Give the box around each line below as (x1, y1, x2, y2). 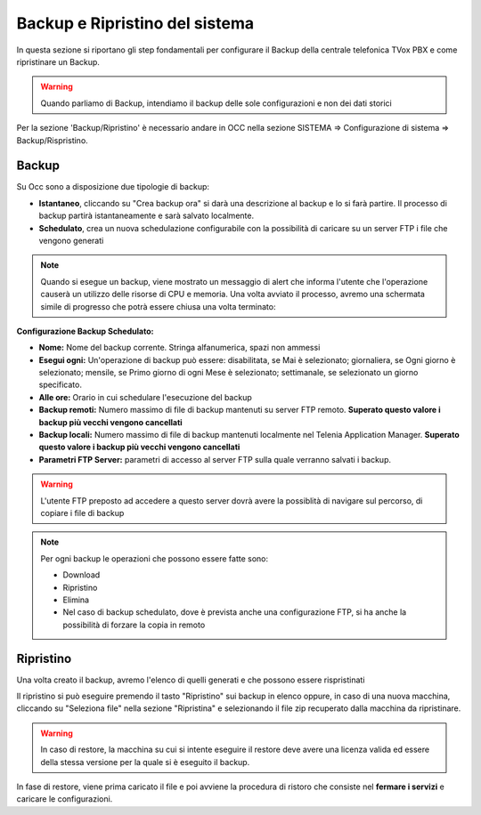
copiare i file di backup (40, 508, 125, 518)
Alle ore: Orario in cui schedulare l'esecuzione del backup (38, 391, 253, 402)
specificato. (38, 379, 82, 391)
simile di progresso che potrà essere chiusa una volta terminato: (40, 301, 276, 311)
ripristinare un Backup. (16, 56, 100, 67)
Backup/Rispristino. (16, 134, 88, 146)
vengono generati (38, 235, 104, 246)
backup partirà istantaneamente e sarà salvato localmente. (38, 210, 254, 222)
